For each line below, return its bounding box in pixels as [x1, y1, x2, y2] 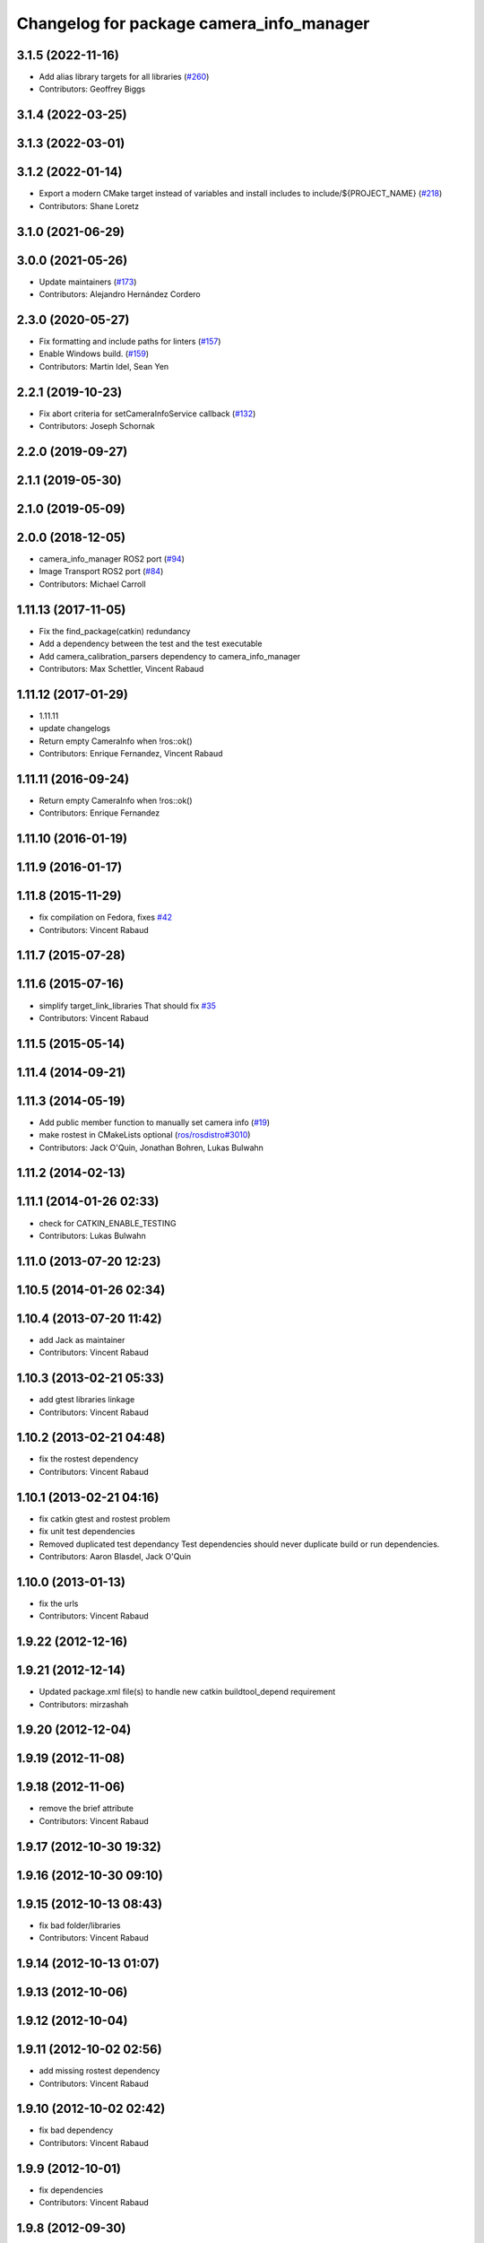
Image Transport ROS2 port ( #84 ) [39, 566, 164, 577]
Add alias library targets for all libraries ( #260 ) [39, 72, 210, 83]
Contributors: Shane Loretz [39, 200, 139, 211]
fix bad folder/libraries [39, 1920, 121, 1931]
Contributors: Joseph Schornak [39, 421, 156, 432]
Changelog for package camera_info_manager [16, 13, 370, 33]
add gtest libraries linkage [39, 1394, 135, 1405]
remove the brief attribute [39, 1803, 134, 1814]
